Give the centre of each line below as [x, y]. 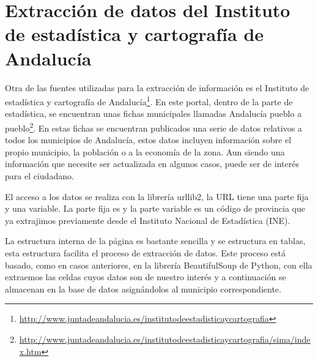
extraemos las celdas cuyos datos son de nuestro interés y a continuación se [146, 277]
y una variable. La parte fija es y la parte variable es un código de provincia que [155, 208]
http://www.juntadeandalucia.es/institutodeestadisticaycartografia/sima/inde [165, 339]
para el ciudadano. [39, 175]
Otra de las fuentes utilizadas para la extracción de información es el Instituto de [157, 87]
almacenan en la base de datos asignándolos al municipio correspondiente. [143, 288]
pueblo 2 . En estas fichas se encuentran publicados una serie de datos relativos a [153, 127]
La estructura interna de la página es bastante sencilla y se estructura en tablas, [155, 241]
